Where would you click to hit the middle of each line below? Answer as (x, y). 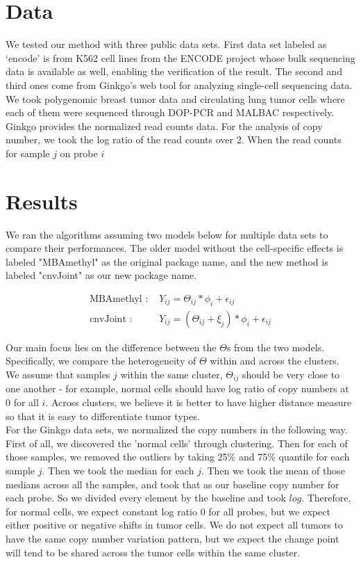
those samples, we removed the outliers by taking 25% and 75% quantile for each (178, 457)
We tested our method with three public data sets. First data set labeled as (166, 44)
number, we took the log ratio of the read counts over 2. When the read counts (174, 139)
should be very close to (291, 375)
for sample (28, 153)
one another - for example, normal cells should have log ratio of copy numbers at (177, 388)
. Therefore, (326, 498)
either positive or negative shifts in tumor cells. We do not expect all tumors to (174, 525)
